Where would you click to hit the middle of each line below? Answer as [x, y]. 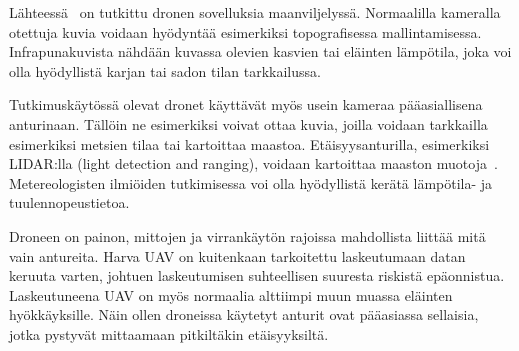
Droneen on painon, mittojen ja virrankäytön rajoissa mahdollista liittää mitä [247, 235]
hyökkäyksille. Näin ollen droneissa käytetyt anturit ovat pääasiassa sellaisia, [244, 314]
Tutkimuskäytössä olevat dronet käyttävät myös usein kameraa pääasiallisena [246, 104]
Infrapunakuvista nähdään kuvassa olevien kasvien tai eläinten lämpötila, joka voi [260, 51]
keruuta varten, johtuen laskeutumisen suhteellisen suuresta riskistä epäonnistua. [257, 275]
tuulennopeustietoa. [69, 202]
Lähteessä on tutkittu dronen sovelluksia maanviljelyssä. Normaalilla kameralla [255, 12]
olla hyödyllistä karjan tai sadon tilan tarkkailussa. [165, 70]
